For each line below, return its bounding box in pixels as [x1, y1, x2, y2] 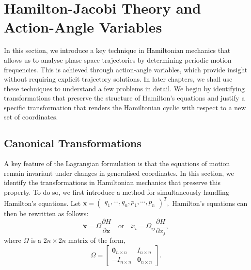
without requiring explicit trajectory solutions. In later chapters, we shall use [4, 74, 233, 84]
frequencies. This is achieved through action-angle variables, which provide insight [4, 64, 248, 74]
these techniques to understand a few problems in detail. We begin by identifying [4, 83, 245, 93]
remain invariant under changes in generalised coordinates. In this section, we [4, 168, 234, 178]
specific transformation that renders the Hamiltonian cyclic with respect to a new [4, 102, 246, 112]
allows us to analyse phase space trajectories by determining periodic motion [4, 54, 232, 65]
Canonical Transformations [4, 135, 141, 151]
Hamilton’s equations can [172, 198, 248, 208]
